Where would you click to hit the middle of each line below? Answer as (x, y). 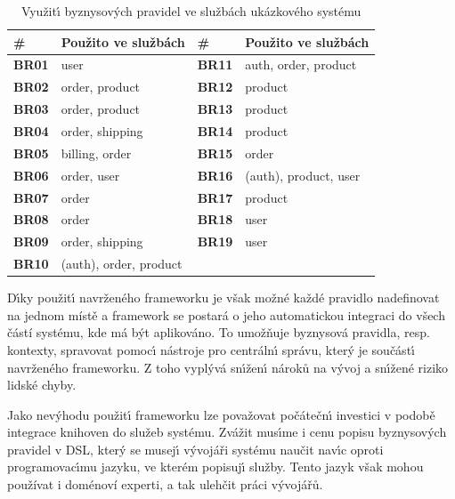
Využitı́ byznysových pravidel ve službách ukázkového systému (191, 11)
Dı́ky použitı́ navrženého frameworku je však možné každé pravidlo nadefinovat (223, 298)
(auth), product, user (303, 175)
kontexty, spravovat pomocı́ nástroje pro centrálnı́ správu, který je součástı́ (211, 349)
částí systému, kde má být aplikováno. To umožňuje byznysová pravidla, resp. (219, 332)
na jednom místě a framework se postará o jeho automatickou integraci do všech (226, 314)
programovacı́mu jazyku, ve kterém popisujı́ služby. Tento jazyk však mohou (215, 467)
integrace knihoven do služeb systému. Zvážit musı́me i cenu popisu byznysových (227, 432)
